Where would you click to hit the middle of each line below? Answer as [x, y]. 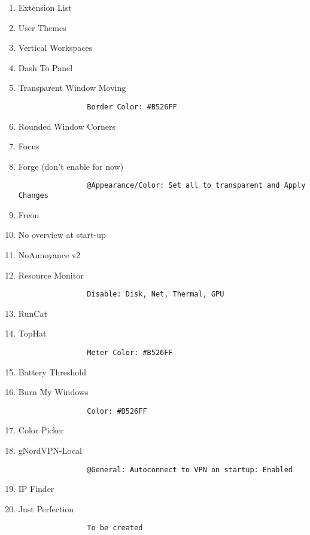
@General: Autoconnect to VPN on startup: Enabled [190, 470]
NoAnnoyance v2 [49, 254]
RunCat [33, 313]
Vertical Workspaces [55, 48]
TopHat [32, 333]
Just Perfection [46, 508]
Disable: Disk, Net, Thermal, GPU [156, 294]
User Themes [42, 27]
